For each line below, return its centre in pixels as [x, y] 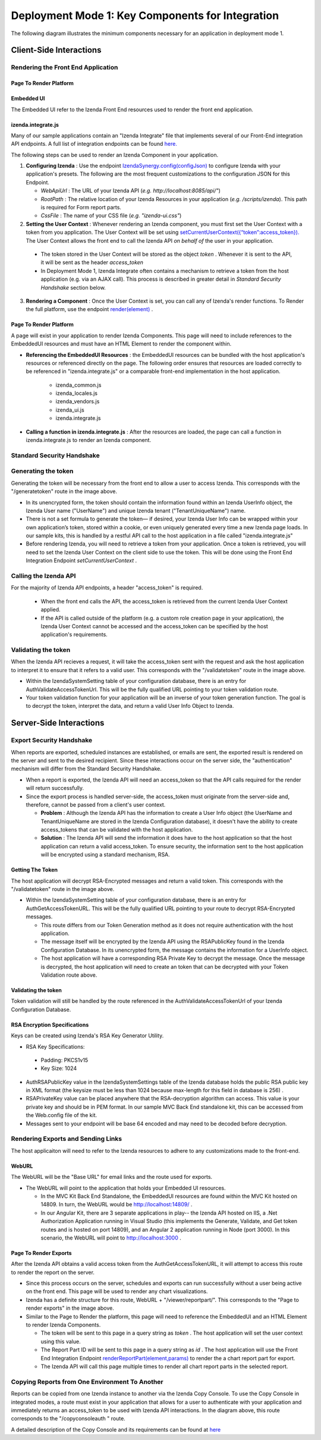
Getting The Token [34, 870]
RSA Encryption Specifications [50, 1025]
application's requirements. [74, 635]
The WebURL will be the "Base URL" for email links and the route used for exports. [112, 1177]
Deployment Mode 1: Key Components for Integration [145, 15]
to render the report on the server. [53, 1272]
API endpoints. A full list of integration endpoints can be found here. [94, 144]
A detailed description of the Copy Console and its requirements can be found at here [116, 1429]
